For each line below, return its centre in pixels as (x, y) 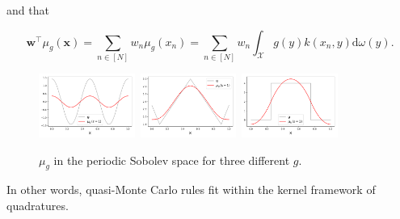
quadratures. (38, 206)
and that (28, 10)
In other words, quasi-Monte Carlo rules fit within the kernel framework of (191, 190)
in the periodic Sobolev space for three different (172, 160)
